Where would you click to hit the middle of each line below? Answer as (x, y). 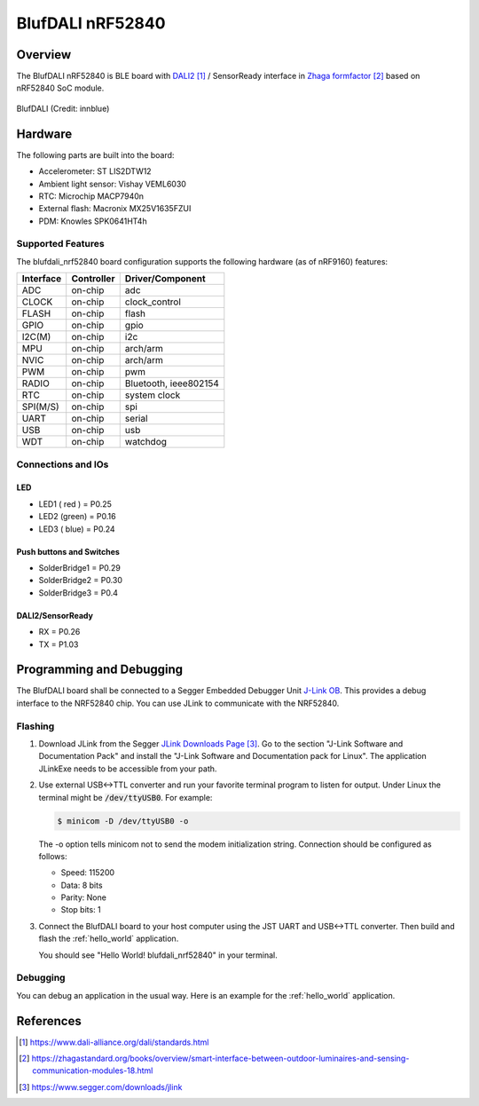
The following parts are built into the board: (95, 154)
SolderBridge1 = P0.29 (80, 567)
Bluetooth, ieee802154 (172, 383)
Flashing (35, 726)
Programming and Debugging (100, 670)
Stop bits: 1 (81, 910)
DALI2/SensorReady (55, 615)
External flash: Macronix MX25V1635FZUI (115, 209)
